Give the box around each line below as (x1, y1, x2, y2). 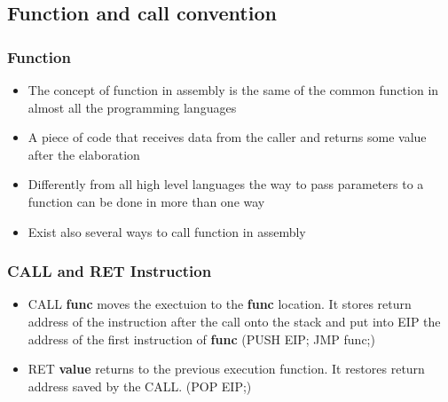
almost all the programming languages (28, 98, 237, 116)
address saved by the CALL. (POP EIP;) (28, 376, 252, 395)
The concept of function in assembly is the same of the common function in (28, 81, 439, 99)
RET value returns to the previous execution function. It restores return (28, 359, 425, 378)
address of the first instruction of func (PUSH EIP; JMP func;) (28, 329, 375, 348)
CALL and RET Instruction (7, 260, 212, 282)
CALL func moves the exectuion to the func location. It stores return (28, 295, 412, 313)
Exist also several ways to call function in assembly (28, 222, 306, 240)
